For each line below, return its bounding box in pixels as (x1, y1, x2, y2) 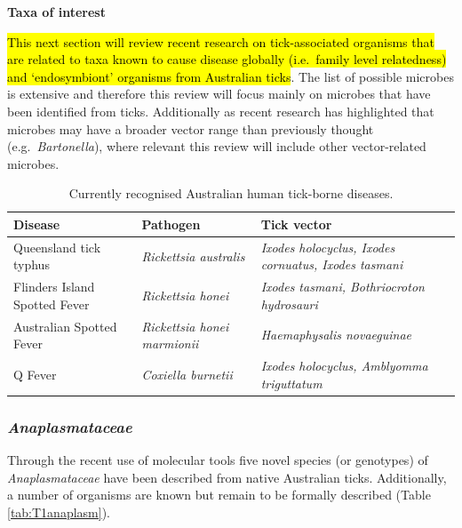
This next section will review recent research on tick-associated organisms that (7, 32, 434, 51)
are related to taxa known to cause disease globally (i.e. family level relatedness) (7, 50, 447, 68)
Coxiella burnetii (141, 364, 233, 383)
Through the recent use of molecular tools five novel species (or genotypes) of (7, 451, 428, 468)
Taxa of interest (7, 3, 106, 20)
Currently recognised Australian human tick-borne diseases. (68, 184, 394, 203)
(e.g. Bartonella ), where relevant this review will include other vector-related (7, 137, 426, 156)
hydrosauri (260, 294, 318, 313)
